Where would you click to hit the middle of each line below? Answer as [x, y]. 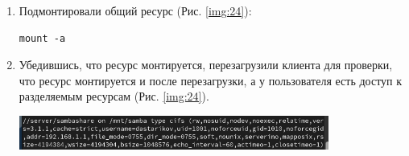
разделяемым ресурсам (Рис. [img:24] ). [114, 96]
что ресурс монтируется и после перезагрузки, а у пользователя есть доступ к [211, 80]
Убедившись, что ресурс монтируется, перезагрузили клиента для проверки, [206, 65]
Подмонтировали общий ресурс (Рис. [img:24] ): [135, 10]
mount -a [42, 38]
